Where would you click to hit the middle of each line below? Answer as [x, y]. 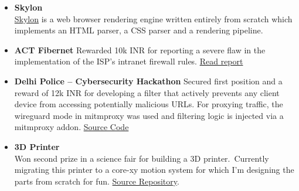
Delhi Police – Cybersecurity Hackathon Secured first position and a [148, 81]
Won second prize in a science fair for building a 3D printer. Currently [142, 158]
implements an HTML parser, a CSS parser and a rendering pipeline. [139, 30]
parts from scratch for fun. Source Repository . [97, 181]
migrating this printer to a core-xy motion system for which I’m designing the [154, 170]
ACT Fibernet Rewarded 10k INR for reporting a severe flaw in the [140, 50]
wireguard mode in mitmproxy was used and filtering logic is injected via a [149, 115]
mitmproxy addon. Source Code [72, 127]
